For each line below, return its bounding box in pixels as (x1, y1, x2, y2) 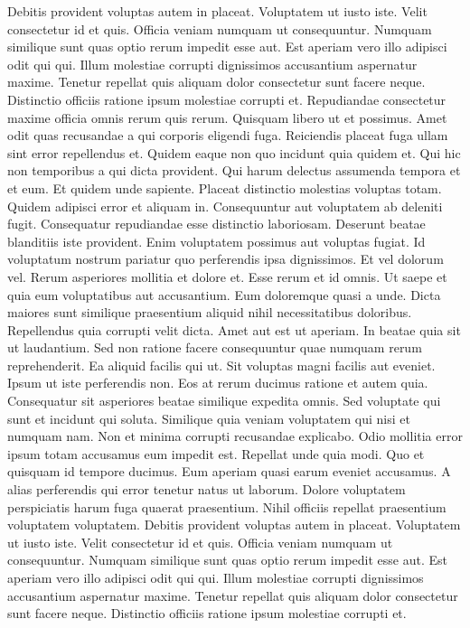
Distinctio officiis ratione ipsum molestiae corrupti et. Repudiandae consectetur (7, 89, 446, 108)
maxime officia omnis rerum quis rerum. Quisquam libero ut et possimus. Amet (7, 108, 447, 127)
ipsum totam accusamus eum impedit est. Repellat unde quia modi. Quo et (7, 444, 425, 463)
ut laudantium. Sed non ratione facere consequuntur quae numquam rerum (7, 338, 422, 357)
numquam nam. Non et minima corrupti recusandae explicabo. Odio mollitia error (7, 426, 463, 445)
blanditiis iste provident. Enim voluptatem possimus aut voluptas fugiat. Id (7, 231, 426, 250)
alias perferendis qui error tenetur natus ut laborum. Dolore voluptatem (7, 480, 406, 499)
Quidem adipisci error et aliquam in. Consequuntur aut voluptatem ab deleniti (7, 196, 443, 215)
